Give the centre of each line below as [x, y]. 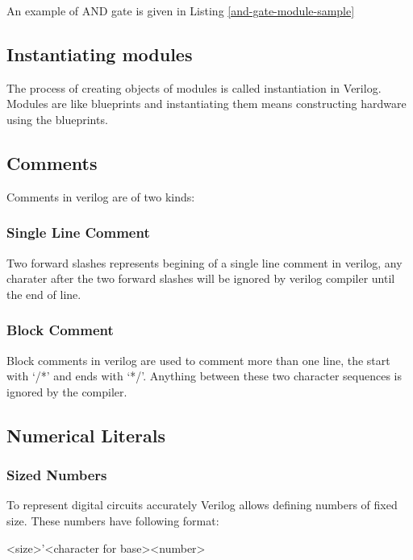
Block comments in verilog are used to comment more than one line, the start [198, 360]
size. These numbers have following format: [113, 520]
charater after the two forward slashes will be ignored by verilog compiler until [201, 278]
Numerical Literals [86, 435]
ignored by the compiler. [67, 391]
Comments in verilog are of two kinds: [101, 196]
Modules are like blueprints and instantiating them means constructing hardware [206, 104]
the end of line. [44, 294]
